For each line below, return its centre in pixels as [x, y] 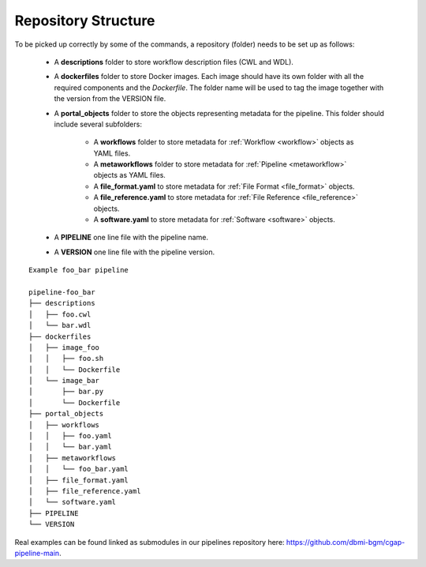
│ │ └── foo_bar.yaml [79, 469]
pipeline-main [37, 553]
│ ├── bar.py [66, 392]
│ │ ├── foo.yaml [70, 436]
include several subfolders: [98, 124]
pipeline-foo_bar [62, 292]
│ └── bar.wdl [60, 325]
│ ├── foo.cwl [60, 314]
